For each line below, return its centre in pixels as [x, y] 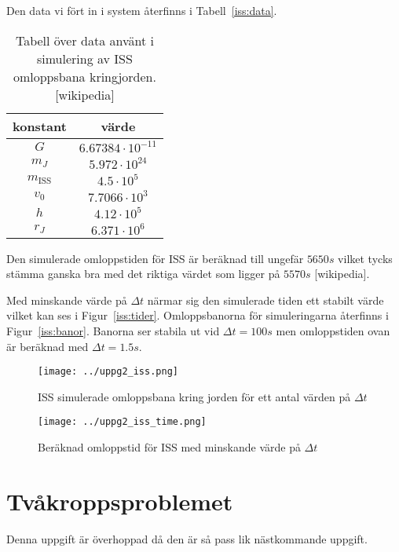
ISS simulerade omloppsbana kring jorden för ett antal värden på [194, 396]
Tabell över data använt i [84, 40]
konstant [40, 126]
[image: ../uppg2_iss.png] [108, 372]
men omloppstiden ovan [333, 330]
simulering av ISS [84, 58]
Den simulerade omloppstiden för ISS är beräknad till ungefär [155, 258]
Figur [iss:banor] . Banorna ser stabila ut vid [113, 330]
